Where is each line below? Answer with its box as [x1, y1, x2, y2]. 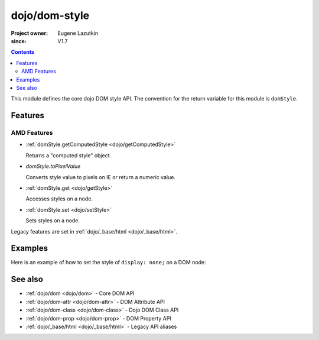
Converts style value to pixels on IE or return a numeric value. [25, 173, 175, 180]
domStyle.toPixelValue [25, 163, 81, 170]
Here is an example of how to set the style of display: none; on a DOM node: [11, 259, 206, 266]
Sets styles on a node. [25, 217, 80, 224]
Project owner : [11, 30, 48, 37]
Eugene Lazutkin [57, 30, 99, 37]
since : [11, 37, 27, 44]
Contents [11, 48, 35, 56]
